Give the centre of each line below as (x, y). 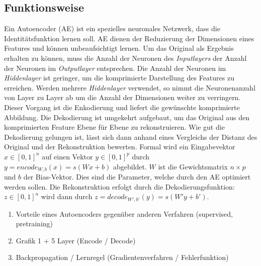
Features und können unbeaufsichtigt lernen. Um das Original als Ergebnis (119, 48)
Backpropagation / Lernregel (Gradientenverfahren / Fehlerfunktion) (122, 257)
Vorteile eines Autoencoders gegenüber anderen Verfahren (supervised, (124, 213)
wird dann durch (67, 196)
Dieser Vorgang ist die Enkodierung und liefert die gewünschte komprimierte (122, 107)
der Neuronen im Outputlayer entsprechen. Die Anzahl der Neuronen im (115, 68)
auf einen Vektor (67, 156)
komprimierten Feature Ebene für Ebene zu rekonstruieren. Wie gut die (114, 127)
